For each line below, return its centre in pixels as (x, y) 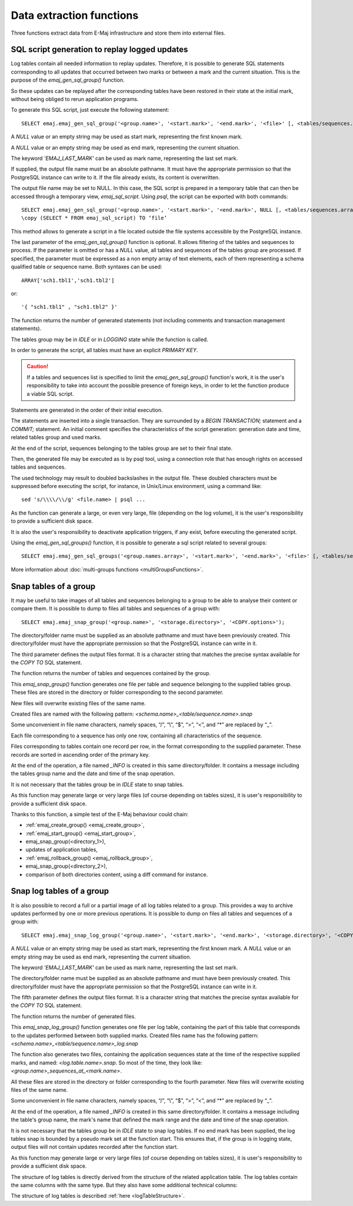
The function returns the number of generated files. (74, 1016)
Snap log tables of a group (60, 891)
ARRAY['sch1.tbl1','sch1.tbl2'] (68, 280)
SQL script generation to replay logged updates (99, 50)
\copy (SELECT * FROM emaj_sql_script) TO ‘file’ (94, 218)
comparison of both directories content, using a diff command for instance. (117, 874)
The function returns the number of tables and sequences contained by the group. (111, 673)
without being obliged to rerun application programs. (75, 99)
